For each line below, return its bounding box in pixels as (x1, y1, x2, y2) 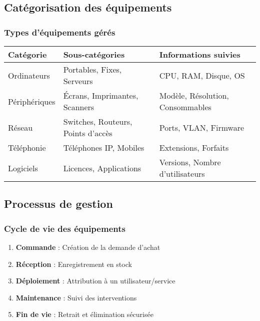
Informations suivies (159, 49, 240, 60)
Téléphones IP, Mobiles (63, 142, 144, 153)
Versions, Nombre (159, 156, 221, 168)
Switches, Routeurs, (63, 116, 132, 127)
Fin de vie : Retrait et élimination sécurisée (15, 309, 153, 319)
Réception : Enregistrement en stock (15, 258, 132, 269)
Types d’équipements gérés (4, 26, 115, 38)
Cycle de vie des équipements (4, 222, 125, 234)
